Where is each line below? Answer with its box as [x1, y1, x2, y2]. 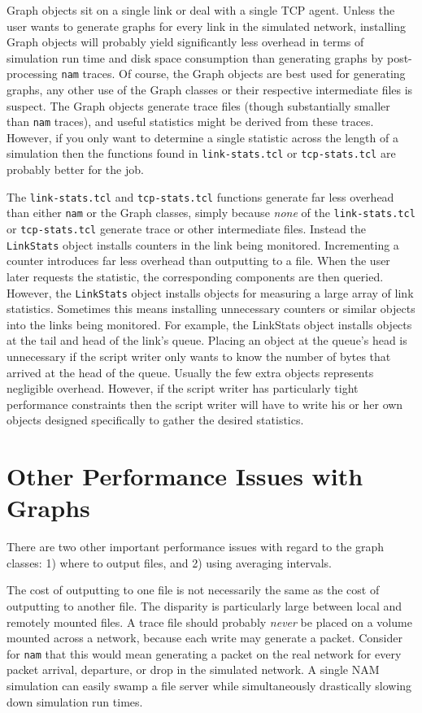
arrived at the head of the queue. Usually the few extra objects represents [7, 363, 374, 380]
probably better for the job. [7, 161, 144, 178]
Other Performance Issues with [7, 459, 363, 493]
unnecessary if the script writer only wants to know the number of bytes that [7, 347, 391, 364]
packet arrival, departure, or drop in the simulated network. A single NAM [7, 661, 380, 678]
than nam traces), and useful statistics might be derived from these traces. [7, 113, 374, 130]
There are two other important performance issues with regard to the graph [7, 538, 385, 555]
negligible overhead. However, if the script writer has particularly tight [7, 380, 359, 397]
